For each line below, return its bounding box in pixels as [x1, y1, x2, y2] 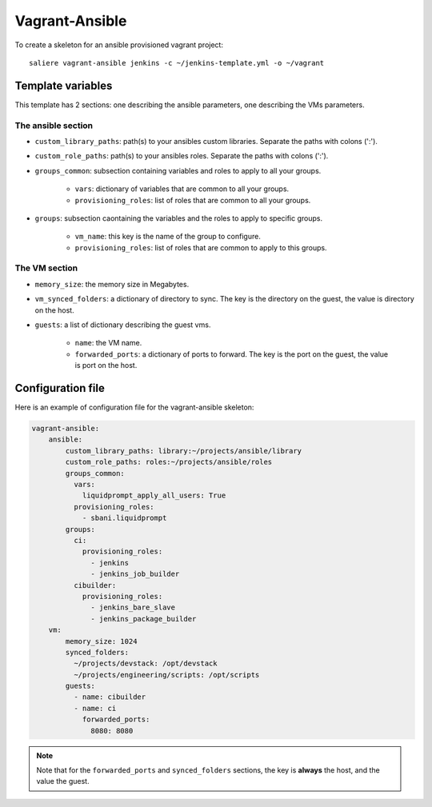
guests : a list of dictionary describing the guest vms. [34, 320, 211, 330]
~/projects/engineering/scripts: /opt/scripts [73, 670, 260, 679]
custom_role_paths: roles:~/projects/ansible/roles [65, 457, 273, 467]
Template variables [14, 78, 113, 92]
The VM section [14, 262, 78, 274]
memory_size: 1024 [65, 637, 138, 645]
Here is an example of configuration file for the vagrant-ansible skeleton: [14, 402, 254, 412]
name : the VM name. [74, 338, 142, 348]
